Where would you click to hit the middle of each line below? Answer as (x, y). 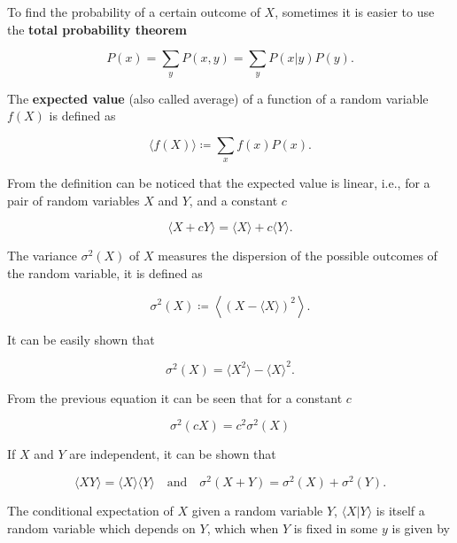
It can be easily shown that (81, 339)
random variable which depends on (101, 527)
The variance (42, 256)
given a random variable (257, 510)
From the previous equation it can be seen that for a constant (175, 397)
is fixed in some (336, 527)
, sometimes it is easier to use (355, 12)
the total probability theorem (97, 29)
